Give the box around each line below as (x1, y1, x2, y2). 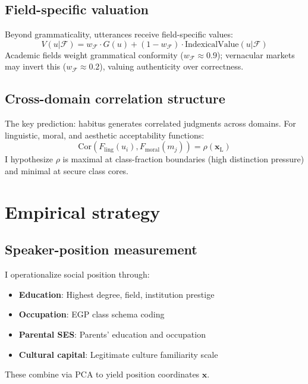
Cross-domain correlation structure (5, 89, 225, 108)
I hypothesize (5, 153, 53, 165)
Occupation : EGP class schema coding (18, 308, 165, 320)
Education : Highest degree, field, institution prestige (18, 288, 215, 300)
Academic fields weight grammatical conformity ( (5, 48, 184, 61)
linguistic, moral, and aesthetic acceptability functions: (5, 128, 205, 141)
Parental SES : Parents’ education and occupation (18, 328, 206, 340)
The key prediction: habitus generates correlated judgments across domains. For (5, 117, 296, 130)
